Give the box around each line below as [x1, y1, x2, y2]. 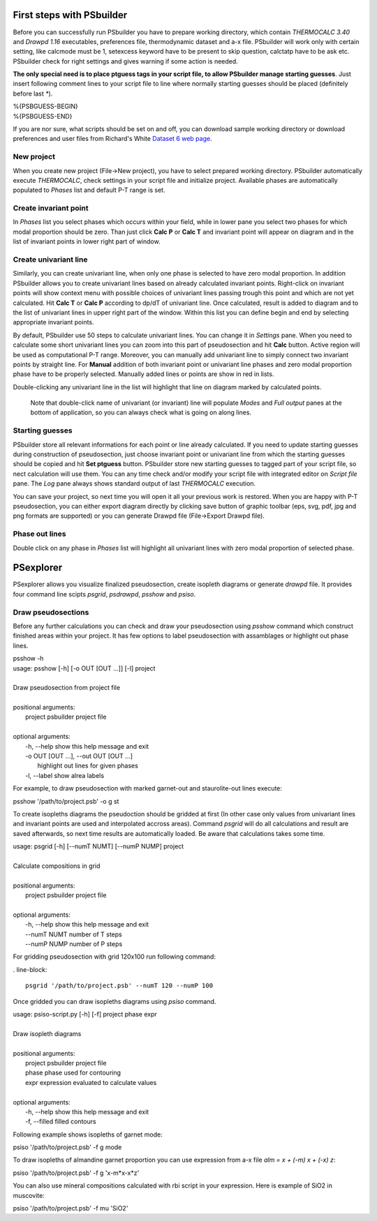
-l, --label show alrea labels [25, 771, 105, 779]
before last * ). [13, 89, 53, 98]
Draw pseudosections [13, 607, 89, 617]
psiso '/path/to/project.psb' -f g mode [13, 1143, 122, 1151]
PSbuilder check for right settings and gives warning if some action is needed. [13, 57, 239, 66]
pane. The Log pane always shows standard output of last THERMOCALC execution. [13, 479, 256, 488]
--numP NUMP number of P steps [25, 940, 123, 948]
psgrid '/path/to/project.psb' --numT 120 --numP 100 [25, 982, 213, 990]
